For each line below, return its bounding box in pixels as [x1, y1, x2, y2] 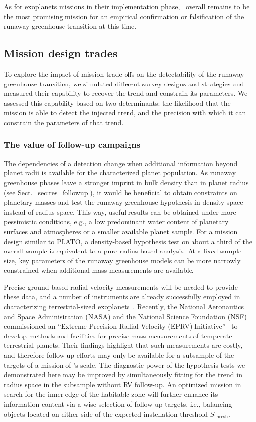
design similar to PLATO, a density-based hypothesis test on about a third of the [4, 236, 252, 246]
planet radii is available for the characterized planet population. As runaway [4, 168, 236, 178]
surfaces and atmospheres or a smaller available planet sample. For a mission [4, 226, 238, 236]
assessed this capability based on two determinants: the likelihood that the [4, 97, 231, 108]
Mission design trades [4, 45, 118, 61]
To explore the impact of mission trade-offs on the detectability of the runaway [4, 68, 244, 79]
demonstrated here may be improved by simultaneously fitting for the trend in [4, 369, 242, 380]
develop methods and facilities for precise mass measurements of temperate [4, 330, 232, 340]
